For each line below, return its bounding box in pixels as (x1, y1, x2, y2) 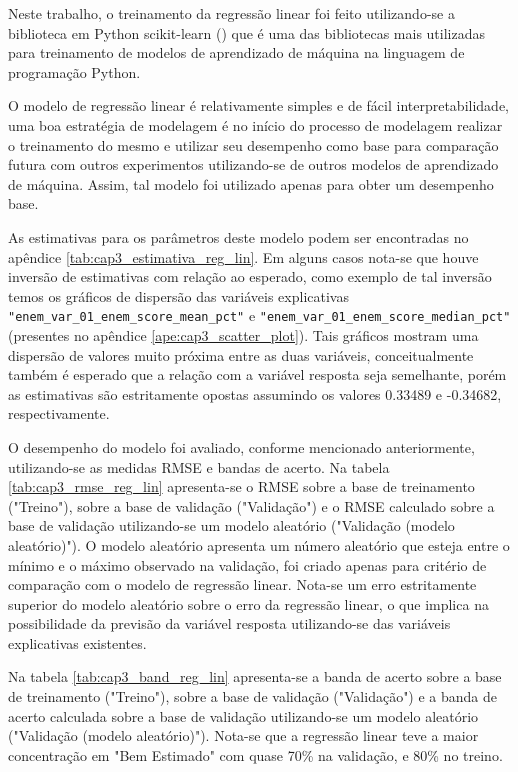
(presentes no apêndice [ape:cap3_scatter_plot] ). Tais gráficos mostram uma (8, 324, 479, 345)
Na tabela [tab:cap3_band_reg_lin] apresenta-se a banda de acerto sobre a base (8, 666, 502, 687)
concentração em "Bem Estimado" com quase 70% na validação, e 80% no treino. (8, 744, 503, 765)
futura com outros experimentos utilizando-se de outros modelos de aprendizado (8, 154, 499, 175)
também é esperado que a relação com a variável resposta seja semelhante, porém (8, 364, 507, 385)
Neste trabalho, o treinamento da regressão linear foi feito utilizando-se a (8, 3, 455, 23)
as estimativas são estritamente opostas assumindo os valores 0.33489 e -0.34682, (8, 383, 502, 404)
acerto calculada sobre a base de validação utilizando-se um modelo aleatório (8, 705, 479, 726)
